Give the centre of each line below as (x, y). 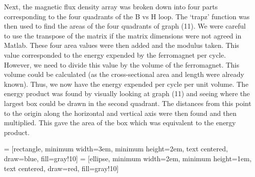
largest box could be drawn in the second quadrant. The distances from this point (128, 103)
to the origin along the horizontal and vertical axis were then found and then (120, 113)
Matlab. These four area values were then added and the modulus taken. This (122, 45)
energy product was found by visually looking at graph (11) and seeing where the (127, 93)
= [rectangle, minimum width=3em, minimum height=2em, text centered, (116, 149)
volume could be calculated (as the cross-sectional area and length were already (124, 74)
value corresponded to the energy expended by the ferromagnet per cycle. (115, 54)
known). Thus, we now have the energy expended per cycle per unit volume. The (126, 84)
